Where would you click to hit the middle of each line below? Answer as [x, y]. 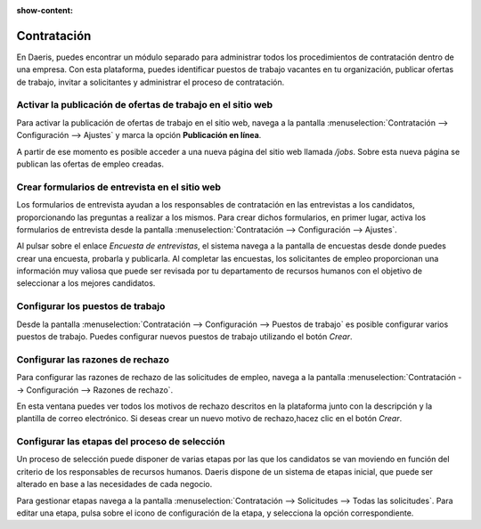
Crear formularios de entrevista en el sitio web [119, 187]
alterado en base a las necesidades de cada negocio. [114, 484]
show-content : [45, 10]
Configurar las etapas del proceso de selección [121, 442]
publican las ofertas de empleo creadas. [90, 164]
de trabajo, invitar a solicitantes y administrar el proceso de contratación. [151, 82]
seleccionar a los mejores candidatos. [86, 283]
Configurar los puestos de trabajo [91, 306]
